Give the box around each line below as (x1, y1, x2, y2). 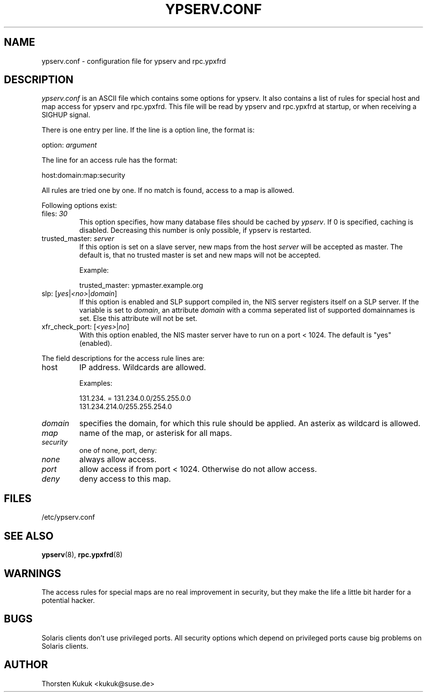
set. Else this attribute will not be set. (79, 314, 197, 323)
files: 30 (41, 209, 68, 218)
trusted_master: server (41, 234, 115, 243)
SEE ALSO (4, 529, 54, 542)
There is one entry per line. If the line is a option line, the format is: (41, 126, 255, 134)
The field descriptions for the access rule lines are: (41, 354, 205, 363)
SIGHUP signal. (41, 111, 91, 119)
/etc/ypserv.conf (41, 513, 95, 522)
